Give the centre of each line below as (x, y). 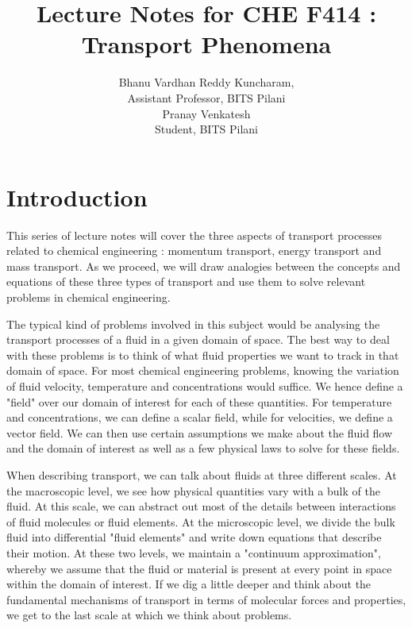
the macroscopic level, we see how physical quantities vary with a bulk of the (193, 490)
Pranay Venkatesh (206, 113)
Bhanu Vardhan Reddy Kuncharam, (206, 82)
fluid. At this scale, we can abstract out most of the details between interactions (201, 506)
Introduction (77, 196)
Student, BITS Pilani (206, 129)
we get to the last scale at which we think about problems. (149, 615)
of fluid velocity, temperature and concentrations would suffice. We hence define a (205, 385)
